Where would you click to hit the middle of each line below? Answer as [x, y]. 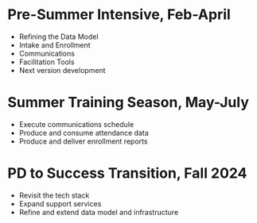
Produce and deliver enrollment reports [83, 141]
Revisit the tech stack [54, 195]
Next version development [62, 70]
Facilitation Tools [47, 62]
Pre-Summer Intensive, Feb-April [119, 15]
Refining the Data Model [58, 37]
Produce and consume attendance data [84, 133]
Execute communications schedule [76, 124]
